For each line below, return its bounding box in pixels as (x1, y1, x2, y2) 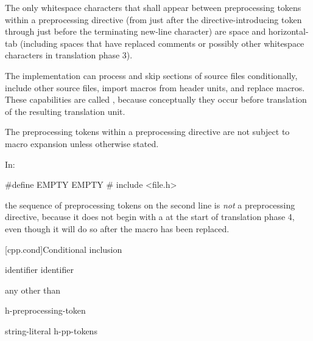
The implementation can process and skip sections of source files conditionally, (5, 69, 298, 81)
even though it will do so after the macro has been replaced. (5, 222, 230, 235)
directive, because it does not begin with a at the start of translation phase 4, (5, 210, 295, 223)
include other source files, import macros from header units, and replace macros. (5, 81, 305, 94)
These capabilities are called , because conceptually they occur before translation (5, 93, 307, 106)
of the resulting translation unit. (5, 105, 125, 117)
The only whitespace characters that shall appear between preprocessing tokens (5, 1, 301, 13)
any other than (5, 283, 61, 296)
